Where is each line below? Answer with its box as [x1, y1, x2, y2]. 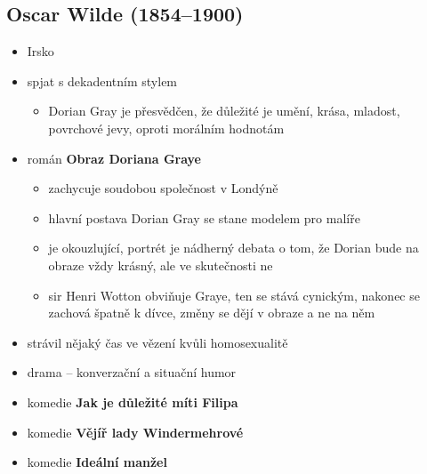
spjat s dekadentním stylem [27, 71, 178, 90]
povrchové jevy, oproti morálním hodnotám [48, 118, 285, 137]
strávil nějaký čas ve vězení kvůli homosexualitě [27, 333, 288, 351]
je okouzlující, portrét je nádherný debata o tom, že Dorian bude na [48, 238, 419, 257]
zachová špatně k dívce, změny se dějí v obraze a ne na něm [48, 303, 375, 322]
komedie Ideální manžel [27, 453, 167, 471]
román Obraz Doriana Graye [27, 149, 201, 167]
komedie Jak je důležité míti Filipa [27, 392, 238, 411]
